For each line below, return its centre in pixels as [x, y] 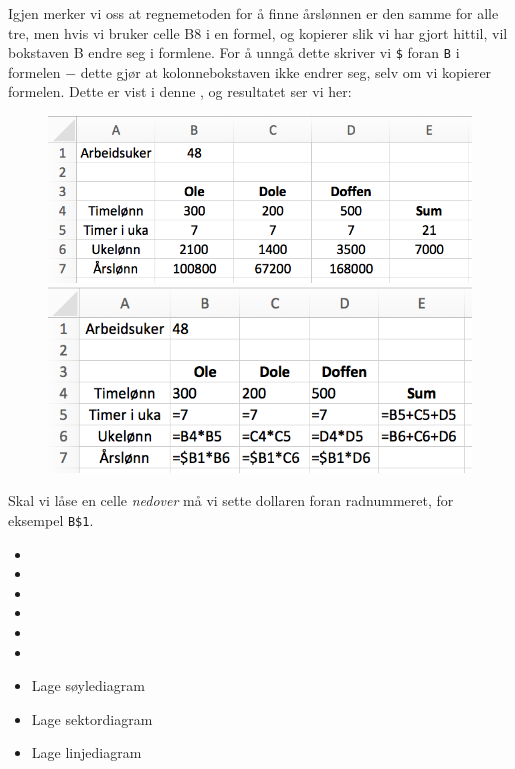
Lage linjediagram [86, 752]
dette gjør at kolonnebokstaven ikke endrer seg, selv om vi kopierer [286, 71]
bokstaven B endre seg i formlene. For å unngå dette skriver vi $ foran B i [234, 52]
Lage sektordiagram [92, 718]
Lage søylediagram [88, 685]
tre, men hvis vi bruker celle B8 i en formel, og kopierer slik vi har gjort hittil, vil [258, 32]
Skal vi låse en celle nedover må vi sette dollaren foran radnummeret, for [231, 500]
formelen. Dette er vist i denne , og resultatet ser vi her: [180, 91]
